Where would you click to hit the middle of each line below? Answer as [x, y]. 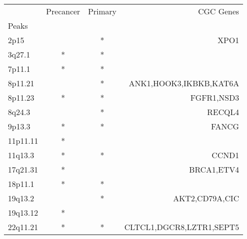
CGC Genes [218, 11]
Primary [102, 11]
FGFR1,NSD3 [215, 97]
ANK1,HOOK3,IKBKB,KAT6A [184, 83]
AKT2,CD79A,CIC [206, 198]
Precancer [63, 11]
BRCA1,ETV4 [214, 169]
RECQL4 [223, 112]
